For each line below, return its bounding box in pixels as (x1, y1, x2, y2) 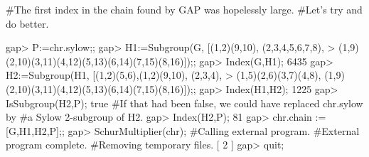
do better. (6, 16, 49, 31)
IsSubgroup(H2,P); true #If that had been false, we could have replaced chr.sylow (6, 95, 363, 110)
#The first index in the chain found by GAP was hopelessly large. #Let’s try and (6, 2, 363, 16)
